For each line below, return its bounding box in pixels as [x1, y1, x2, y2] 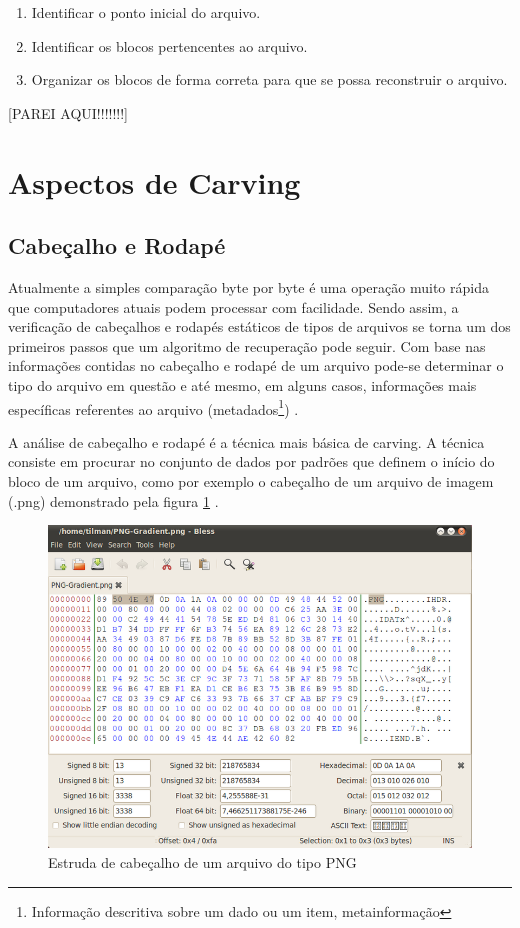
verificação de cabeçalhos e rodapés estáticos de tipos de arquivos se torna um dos [8, 316, 511, 337]
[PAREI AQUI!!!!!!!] [8, 102, 129, 123]
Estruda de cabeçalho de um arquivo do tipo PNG [48, 852, 357, 872]
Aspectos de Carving [8, 161, 301, 202]
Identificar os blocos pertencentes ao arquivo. [31, 35, 308, 56]
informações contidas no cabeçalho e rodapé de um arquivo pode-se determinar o [8, 355, 504, 376]
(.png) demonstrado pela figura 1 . [8, 490, 219, 511]
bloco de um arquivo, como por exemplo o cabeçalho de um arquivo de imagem [8, 470, 494, 491]
